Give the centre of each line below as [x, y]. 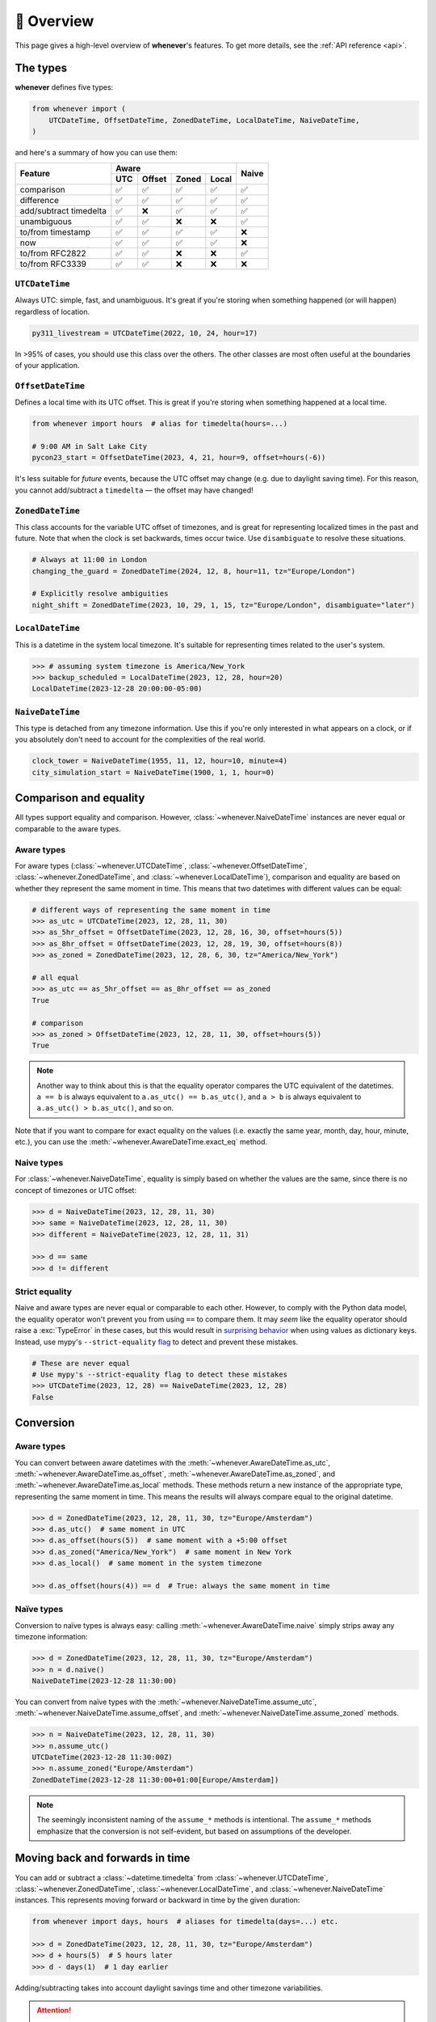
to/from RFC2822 [53, 253]
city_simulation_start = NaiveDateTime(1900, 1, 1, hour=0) [153, 772]
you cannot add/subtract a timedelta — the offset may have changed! [134, 490]
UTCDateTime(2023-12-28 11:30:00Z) [102, 1758]
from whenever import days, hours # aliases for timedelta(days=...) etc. [185, 1922]
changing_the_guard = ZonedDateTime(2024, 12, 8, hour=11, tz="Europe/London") [194, 571]
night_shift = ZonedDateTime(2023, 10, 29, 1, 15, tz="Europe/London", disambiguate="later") [224, 605]
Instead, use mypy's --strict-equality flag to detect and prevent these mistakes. [157, 1342]
